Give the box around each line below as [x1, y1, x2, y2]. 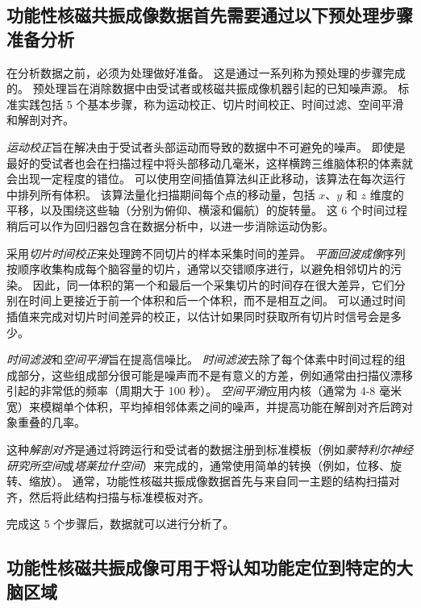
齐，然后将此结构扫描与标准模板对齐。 [6, 488, 210, 505]
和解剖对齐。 [6, 111, 74, 128]
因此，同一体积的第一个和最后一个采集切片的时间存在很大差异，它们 [32, 276, 394, 293]
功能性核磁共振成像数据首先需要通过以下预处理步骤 [6, 2, 413, 27]
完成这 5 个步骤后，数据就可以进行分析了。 [6, 515, 235, 532]
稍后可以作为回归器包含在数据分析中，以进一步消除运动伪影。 [6, 217, 334, 234]
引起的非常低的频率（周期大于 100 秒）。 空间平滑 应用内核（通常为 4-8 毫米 [6, 382, 402, 399]
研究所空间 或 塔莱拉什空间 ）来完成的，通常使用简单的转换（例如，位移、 [6, 456, 390, 473]
